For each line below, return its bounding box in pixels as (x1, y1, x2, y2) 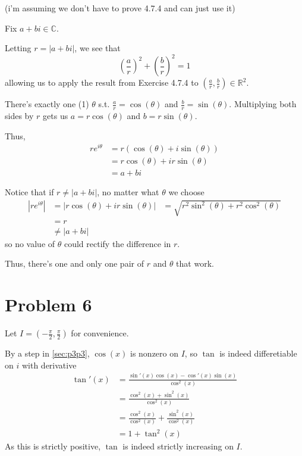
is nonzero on (130, 347, 178, 360)
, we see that (74, 42, 121, 54)
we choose (168, 186, 205, 198)
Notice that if (5, 186, 54, 198)
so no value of (5, 237, 55, 249)
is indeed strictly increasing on (122, 440, 234, 452)
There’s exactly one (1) (5, 98, 89, 110)
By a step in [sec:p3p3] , (5, 347, 90, 360)
